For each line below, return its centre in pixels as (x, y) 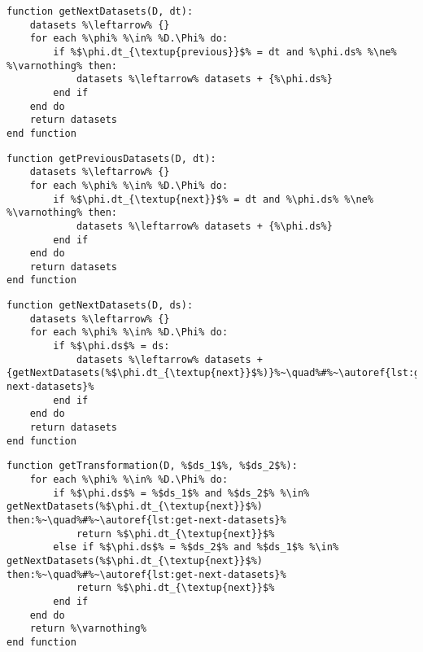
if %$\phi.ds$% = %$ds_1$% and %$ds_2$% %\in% (181, 493)
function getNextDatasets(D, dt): (100, 11)
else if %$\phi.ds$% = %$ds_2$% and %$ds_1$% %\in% (196, 547)
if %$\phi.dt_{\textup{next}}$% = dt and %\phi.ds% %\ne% (214, 199)
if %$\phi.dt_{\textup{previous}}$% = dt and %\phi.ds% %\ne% (225, 52)
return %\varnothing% (88, 629)
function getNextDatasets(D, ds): (100, 306)
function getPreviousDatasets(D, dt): (111, 158)
